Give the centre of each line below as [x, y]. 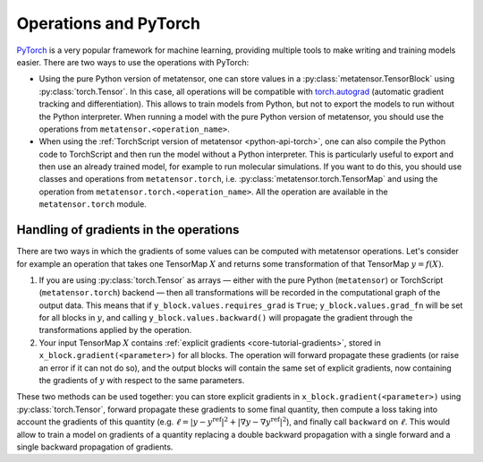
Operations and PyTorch [109, 23]
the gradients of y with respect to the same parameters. [142, 381]
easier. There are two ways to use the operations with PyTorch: [133, 62]
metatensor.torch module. [93, 204]
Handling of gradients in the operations [128, 230]
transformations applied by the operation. [115, 330]
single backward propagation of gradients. [95, 447]
